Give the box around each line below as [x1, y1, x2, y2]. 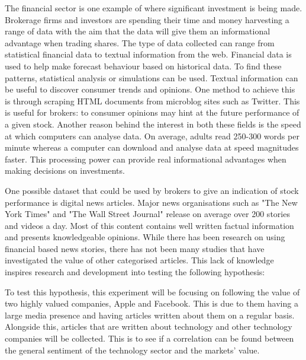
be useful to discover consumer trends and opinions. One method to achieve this [5, 83, 295, 95]
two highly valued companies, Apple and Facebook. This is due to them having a [5, 297, 298, 310]
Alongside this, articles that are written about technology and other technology [5, 320, 292, 333]
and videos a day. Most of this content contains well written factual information [5, 219, 294, 231]
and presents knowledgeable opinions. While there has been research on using [5, 231, 285, 243]
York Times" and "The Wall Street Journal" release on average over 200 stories [5, 208, 290, 220]
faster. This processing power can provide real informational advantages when [5, 152, 286, 165]
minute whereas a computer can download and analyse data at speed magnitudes [5, 141, 299, 154]
